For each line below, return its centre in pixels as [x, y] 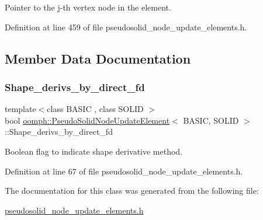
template [20, 109]
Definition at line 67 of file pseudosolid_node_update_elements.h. [124, 171]
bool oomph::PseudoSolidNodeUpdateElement [87, 120]
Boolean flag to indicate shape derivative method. [94, 151]
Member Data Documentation [98, 58]
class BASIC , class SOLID [95, 109]
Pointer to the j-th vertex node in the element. [88, 7]
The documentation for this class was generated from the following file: [132, 191]
